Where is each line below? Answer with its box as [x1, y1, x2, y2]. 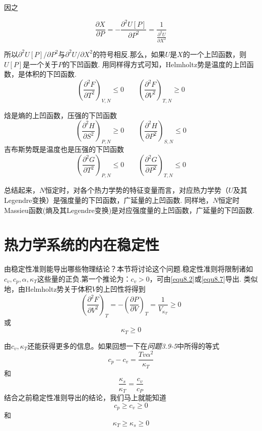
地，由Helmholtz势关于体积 [4, 284, 92, 294]
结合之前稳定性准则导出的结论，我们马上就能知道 [4, 392, 166, 402]
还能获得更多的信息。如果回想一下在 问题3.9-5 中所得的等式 [27, 340, 220, 351]
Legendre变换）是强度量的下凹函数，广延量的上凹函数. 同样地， [4, 194, 213, 205]
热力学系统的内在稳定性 [4, 234, 160, 255]
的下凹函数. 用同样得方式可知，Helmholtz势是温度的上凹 [62, 59, 247, 69]
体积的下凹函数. [25, 69, 77, 79]
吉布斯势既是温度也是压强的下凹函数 [4, 143, 124, 154]
